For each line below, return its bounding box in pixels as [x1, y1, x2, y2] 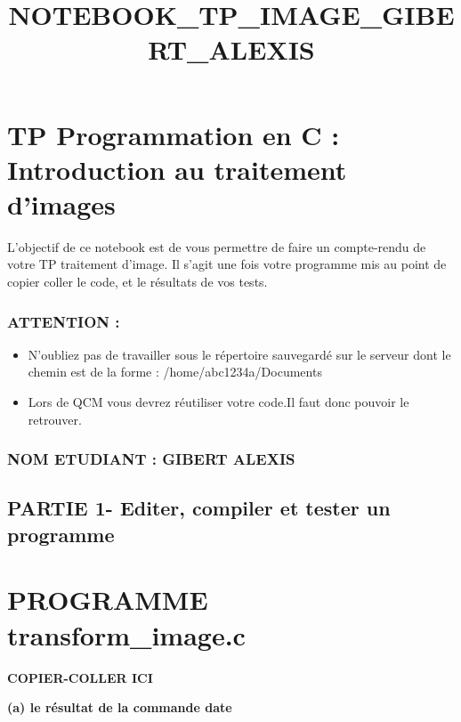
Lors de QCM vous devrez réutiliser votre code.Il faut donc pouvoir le [28, 393, 409, 411]
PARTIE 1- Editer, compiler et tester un [7, 494, 391, 522]
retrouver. [28, 410, 82, 428]
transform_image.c [7, 616, 246, 653]
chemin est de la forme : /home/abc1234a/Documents [28, 362, 322, 381]
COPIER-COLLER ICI [7, 668, 153, 686]
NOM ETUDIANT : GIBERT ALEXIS [7, 448, 295, 470]
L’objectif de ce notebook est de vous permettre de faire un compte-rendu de [7, 237, 426, 256]
